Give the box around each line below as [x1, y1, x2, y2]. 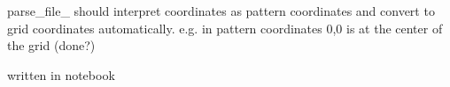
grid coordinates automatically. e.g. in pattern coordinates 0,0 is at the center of [7, 18, 443, 37]
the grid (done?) [7, 36, 96, 54]
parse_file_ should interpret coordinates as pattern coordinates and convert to [7, 2, 435, 19]
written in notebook [7, 65, 115, 83]
